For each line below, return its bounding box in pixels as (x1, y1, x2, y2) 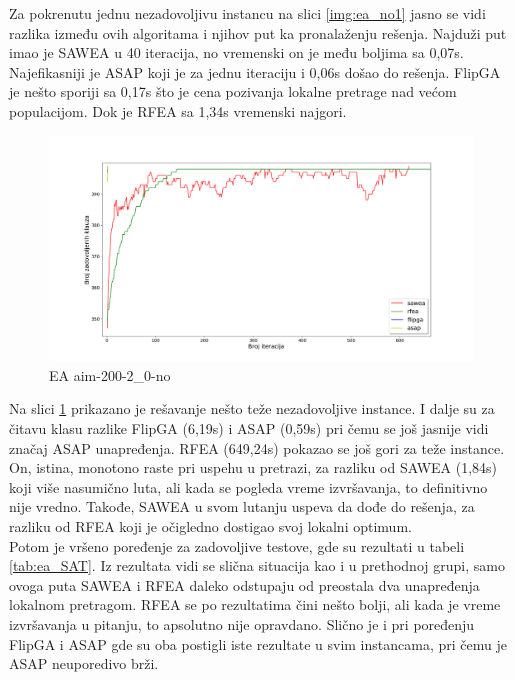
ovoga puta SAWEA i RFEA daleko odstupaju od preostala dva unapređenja (9, 574, 480, 595)
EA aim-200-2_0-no (49, 364, 171, 385)
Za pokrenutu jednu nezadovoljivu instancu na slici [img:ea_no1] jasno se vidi (9, 3, 486, 23)
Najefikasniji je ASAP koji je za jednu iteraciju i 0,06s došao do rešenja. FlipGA (9, 61, 501, 82)
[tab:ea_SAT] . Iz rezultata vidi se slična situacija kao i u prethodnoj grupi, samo (9, 555, 505, 576)
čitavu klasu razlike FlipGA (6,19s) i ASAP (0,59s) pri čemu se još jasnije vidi (9, 418, 489, 438)
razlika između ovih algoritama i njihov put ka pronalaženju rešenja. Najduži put (9, 22, 507, 43)
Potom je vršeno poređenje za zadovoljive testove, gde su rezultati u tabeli (9, 535, 465, 556)
